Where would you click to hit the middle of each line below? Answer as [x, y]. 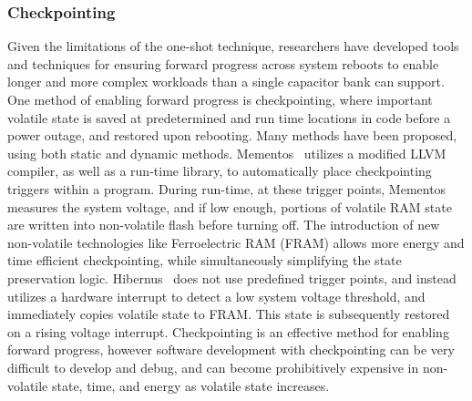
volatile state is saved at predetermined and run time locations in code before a [229, 117]
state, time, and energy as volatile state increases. [190, 385]
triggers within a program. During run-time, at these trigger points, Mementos [227, 188]
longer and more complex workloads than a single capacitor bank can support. [226, 82]
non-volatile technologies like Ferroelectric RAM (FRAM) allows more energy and [236, 242]
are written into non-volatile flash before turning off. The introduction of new [224, 225]
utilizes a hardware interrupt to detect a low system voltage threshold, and [216, 296]
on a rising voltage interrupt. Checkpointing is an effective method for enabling [228, 331]
